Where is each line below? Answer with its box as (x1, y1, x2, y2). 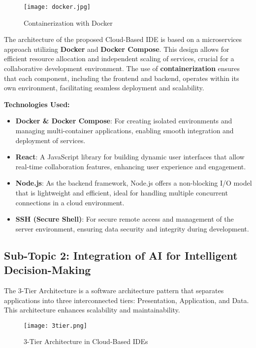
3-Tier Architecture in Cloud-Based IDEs (24, 336, 148, 347)
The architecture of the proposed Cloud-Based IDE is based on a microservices (4, 34, 242, 44)
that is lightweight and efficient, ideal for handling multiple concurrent (15, 187, 228, 197)
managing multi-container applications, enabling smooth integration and (15, 125, 234, 135)
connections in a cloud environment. (15, 197, 125, 207)
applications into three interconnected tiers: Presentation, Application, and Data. (4, 295, 249, 305)
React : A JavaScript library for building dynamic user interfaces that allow (15, 152, 245, 162)
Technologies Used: (4, 99, 70, 109)
